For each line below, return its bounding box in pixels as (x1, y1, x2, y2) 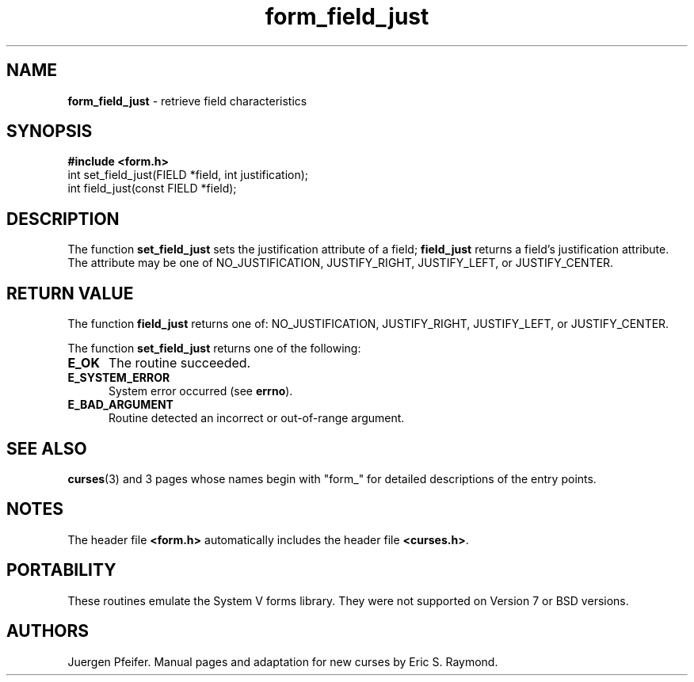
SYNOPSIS (6, 121, 93, 142)
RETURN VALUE (6, 283, 134, 303)
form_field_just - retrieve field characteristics (67, 93, 307, 108)
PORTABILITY (6, 560, 116, 581)
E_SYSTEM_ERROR (67, 371, 170, 385)
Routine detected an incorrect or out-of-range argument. (109, 411, 405, 425)
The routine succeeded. (108, 355, 251, 371)
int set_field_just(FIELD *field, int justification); (67, 168, 309, 182)
